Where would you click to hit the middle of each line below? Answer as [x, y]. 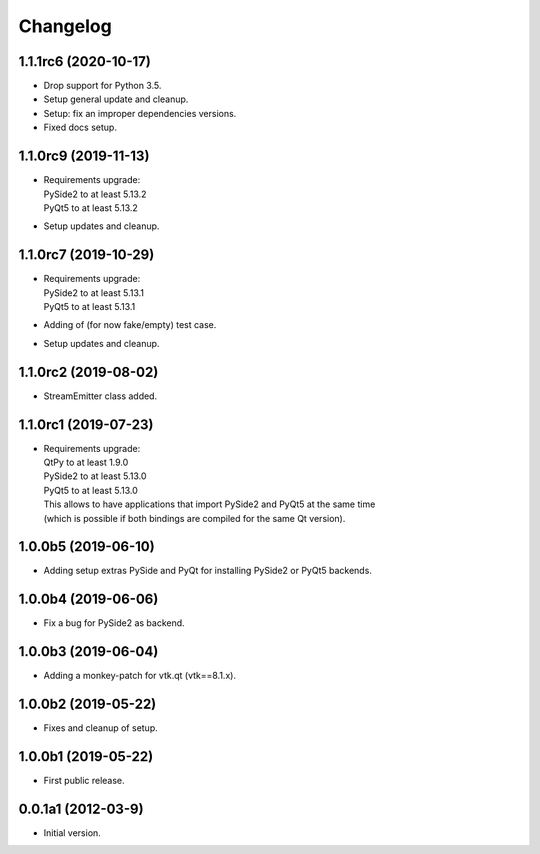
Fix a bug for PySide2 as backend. [114, 623]
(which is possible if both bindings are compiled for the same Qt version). [194, 518]
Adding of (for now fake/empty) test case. [130, 325]
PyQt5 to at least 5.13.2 [91, 207]
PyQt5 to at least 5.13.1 [89, 306]
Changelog [65, 26]
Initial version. [72, 832]
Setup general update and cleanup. [116, 99]
